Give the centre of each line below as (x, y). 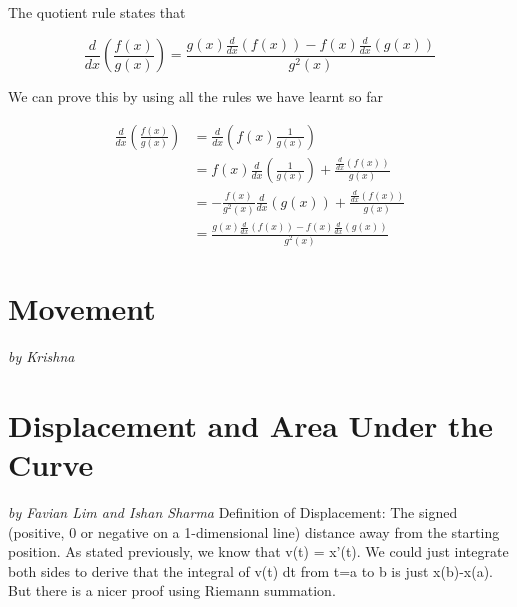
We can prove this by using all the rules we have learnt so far (195, 96)
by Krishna (41, 356)
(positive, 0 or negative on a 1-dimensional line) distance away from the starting (254, 531)
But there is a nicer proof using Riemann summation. (172, 590)
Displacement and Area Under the (251, 424)
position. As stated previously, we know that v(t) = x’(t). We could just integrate (258, 551)
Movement (82, 308)
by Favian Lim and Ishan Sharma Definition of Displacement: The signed (233, 512)
